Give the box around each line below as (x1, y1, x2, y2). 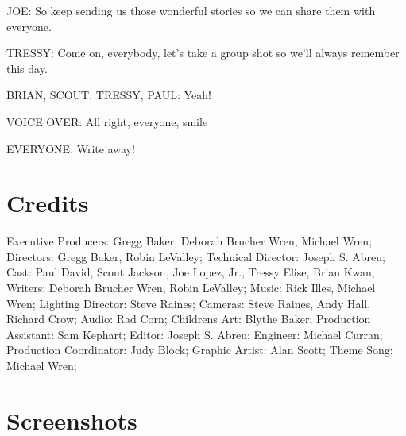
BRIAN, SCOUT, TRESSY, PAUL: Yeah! (6, 87, 211, 103)
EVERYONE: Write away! (6, 140, 135, 156)
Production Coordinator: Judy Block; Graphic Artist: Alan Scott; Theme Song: (6, 341, 393, 358)
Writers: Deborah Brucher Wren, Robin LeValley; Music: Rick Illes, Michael (6, 280, 376, 296)
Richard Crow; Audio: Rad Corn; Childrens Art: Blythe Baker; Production (6, 311, 371, 327)
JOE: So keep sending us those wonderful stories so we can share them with (6, 2, 376, 18)
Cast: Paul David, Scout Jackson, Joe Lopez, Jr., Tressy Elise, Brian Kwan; (6, 264, 375, 280)
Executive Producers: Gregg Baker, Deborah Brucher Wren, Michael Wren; (6, 233, 373, 249)
